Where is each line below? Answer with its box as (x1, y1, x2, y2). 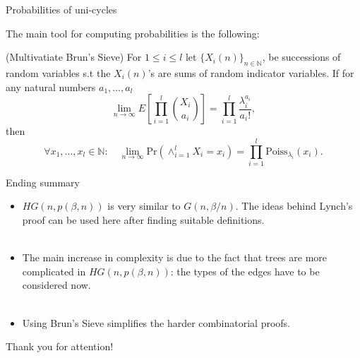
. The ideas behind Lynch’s (235, 198, 353, 213)
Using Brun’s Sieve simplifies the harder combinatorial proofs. (22, 315, 290, 330)
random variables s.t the (6, 65, 111, 80)
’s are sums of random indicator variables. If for (148, 65, 354, 80)
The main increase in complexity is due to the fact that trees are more (22, 250, 328, 265)
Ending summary (6, 174, 80, 189)
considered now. (22, 278, 91, 292)
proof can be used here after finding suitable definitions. (22, 213, 265, 227)
